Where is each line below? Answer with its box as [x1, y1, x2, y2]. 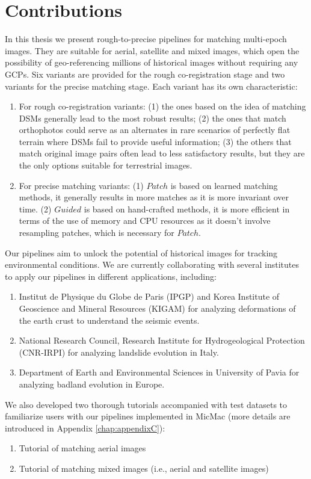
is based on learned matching [170, 179, 278, 191]
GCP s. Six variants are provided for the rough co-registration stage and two [5, 67, 285, 80]
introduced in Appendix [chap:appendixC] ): [5, 421, 165, 434]
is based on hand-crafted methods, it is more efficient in [84, 202, 290, 215]
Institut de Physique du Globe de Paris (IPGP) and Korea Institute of [19, 290, 280, 303]
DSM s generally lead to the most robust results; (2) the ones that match [19, 111, 286, 124]
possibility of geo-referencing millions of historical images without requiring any [5, 56, 298, 69]
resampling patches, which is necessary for [19, 226, 174, 239]
